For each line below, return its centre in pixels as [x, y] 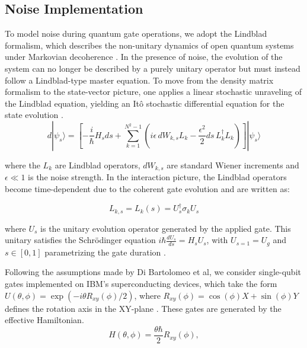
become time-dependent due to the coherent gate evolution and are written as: [147, 189]
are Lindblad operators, [97, 165]
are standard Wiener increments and [233, 165]
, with [217, 240]
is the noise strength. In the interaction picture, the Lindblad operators [157, 177]
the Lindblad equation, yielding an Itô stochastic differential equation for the [145, 103]
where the [23, 165]
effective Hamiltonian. [44, 320]
